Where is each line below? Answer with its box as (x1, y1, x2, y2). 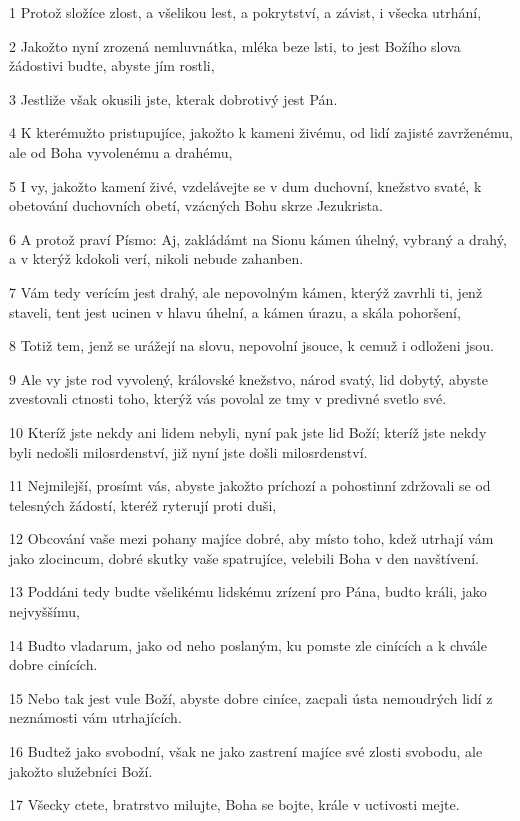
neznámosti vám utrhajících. (9, 707, 182, 728)
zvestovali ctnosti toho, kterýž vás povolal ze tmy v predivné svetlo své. (9, 388, 447, 409)
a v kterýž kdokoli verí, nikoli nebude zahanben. (9, 248, 304, 269)
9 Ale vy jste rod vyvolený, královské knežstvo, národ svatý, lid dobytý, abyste (9, 368, 488, 389)
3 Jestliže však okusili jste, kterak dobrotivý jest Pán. (9, 88, 338, 109)
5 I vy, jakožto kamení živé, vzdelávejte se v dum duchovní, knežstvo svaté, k (9, 175, 482, 196)
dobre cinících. (9, 654, 98, 675)
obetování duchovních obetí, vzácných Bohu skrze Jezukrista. (9, 195, 383, 216)
